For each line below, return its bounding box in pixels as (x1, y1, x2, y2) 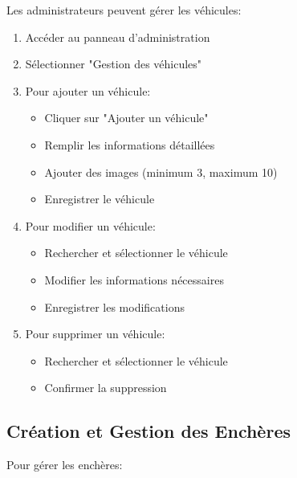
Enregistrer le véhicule (44, 190, 155, 207)
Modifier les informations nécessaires (44, 271, 224, 288)
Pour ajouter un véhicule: (25, 82, 151, 99)
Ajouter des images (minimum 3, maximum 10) (44, 163, 278, 180)
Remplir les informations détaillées (44, 136, 215, 153)
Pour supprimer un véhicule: (25, 325, 165, 342)
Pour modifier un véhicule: (25, 217, 156, 234)
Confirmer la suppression (44, 379, 167, 396)
